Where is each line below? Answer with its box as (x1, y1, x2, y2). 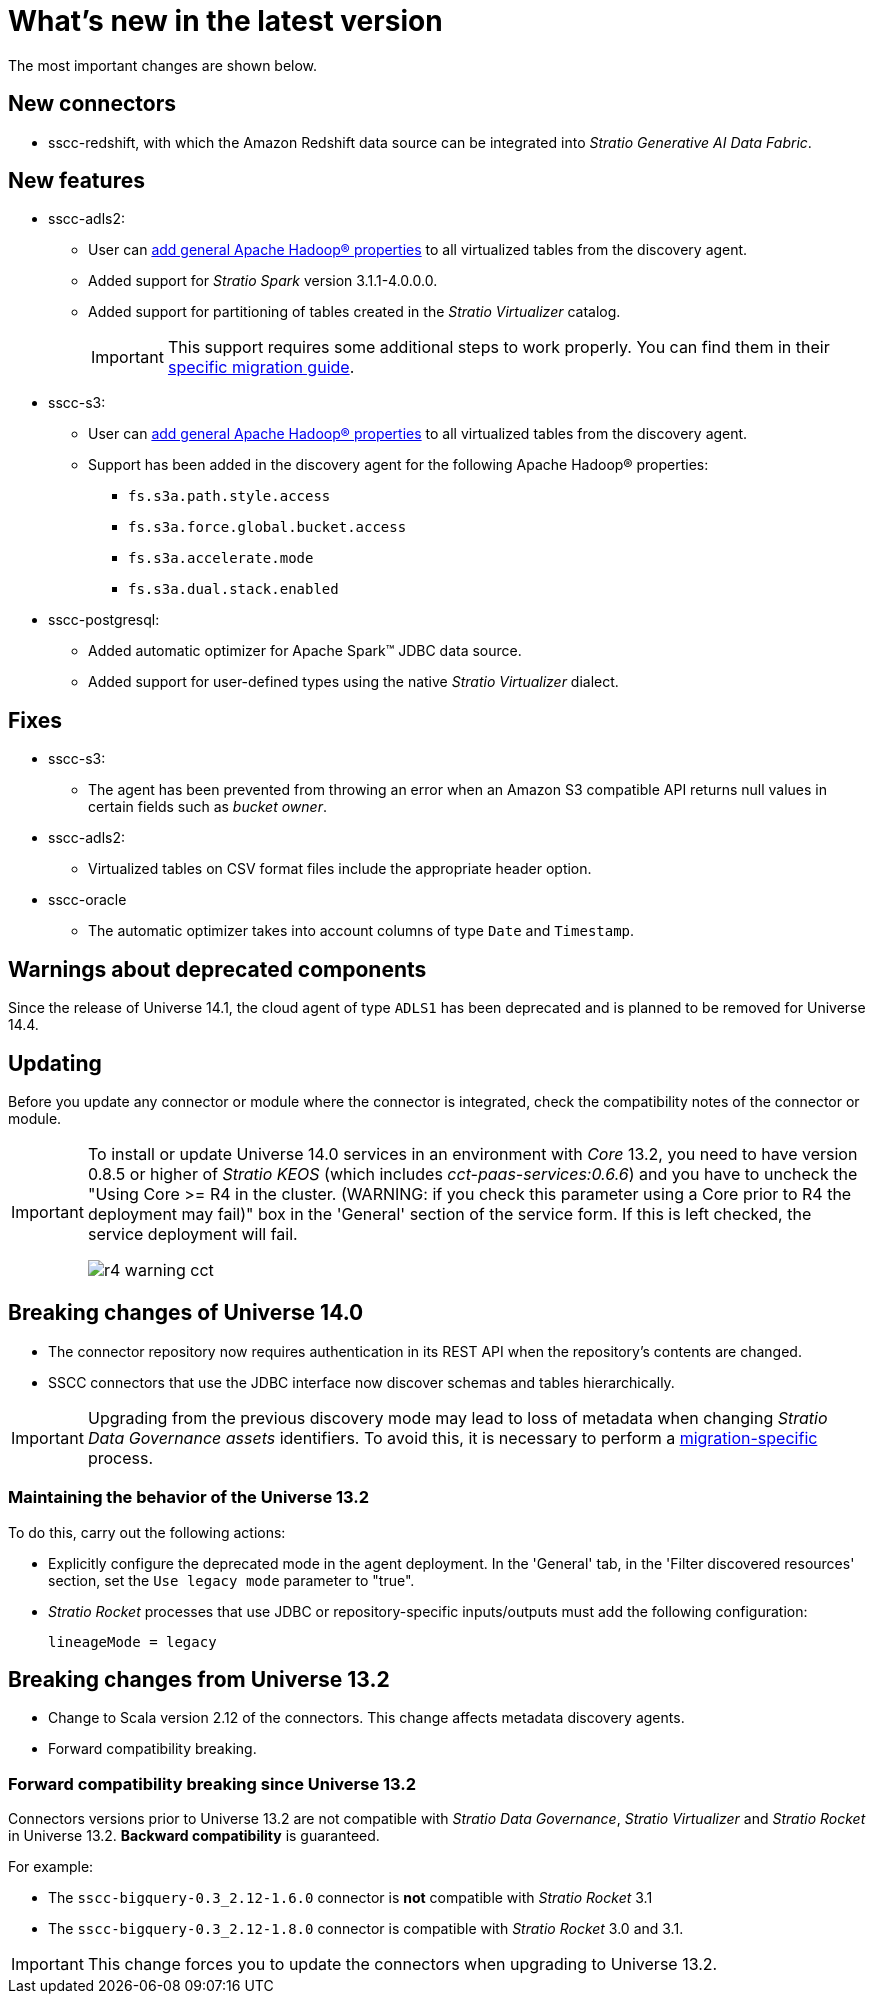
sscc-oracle (48, 891, 127, 909)
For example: (8, 1858, 94, 1876)
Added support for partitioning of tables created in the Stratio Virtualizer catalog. (88, 303, 621, 321)
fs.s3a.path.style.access (128, 488, 331, 505)
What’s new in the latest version (8, 4, 443, 38)
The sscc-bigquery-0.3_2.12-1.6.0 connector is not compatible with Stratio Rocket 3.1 (48, 1889, 653, 1907)
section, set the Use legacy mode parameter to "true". (48, 1571, 415, 1589)
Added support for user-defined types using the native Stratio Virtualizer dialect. (88, 673, 619, 691)
